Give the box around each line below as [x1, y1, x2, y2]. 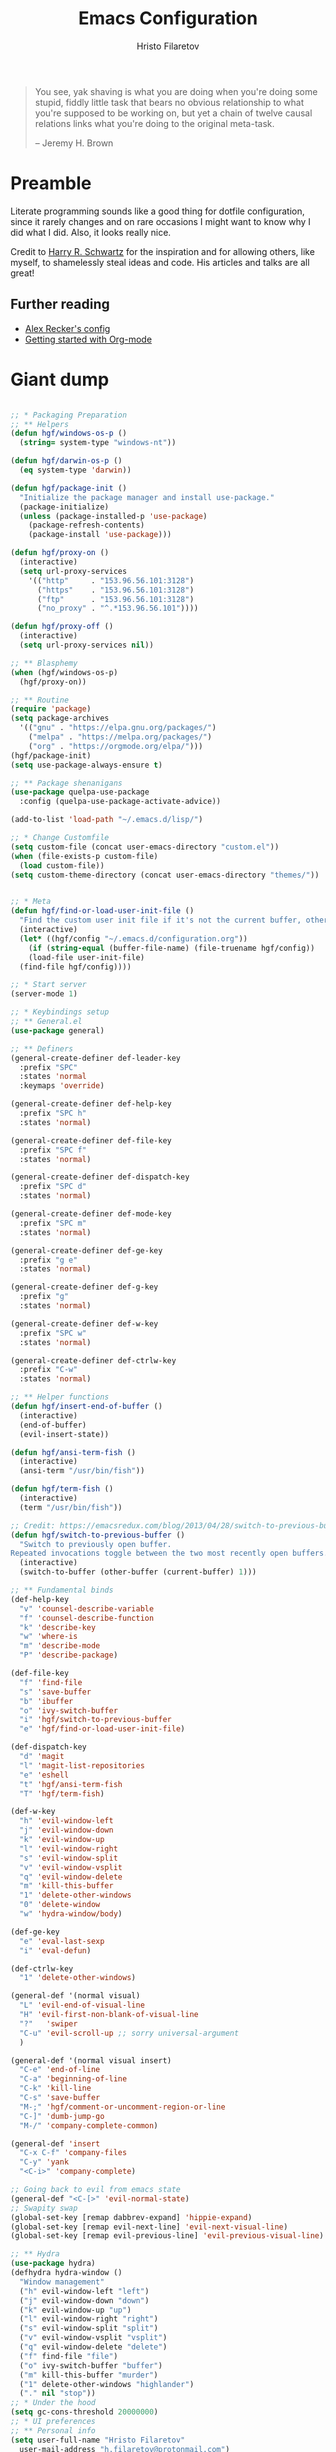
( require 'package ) [10, 704, 92, 714]
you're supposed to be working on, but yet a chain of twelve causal [34, 107, 313, 119]
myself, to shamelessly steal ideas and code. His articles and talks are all [10, 256, 310, 268]
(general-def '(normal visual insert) [10, 2055, 172, 2066]
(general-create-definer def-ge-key [10, 1245, 163, 1256]
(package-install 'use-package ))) [28, 530, 172, 540]
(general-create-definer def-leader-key [10, 1053, 182, 1063]
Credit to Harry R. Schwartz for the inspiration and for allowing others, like [10, 245, 315, 257]
